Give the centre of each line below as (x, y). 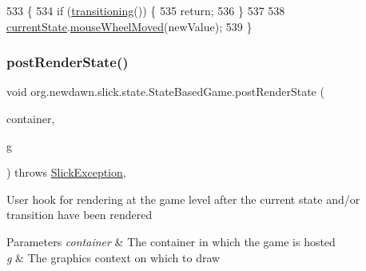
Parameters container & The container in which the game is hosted (171, 241)
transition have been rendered (80, 215)
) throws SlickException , (66, 172)
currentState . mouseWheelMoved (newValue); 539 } (129, 26)
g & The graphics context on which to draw (113, 257)
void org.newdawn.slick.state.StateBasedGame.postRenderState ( (165, 92)
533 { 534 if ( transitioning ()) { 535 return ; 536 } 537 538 (146, 10)
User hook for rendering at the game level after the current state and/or (183, 199)
